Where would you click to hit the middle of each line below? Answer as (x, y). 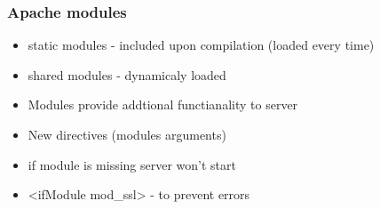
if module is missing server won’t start (132, 164)
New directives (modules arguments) (127, 134)
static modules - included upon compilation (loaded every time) (201, 45)
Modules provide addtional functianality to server (163, 104)
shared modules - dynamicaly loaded (127, 74)
